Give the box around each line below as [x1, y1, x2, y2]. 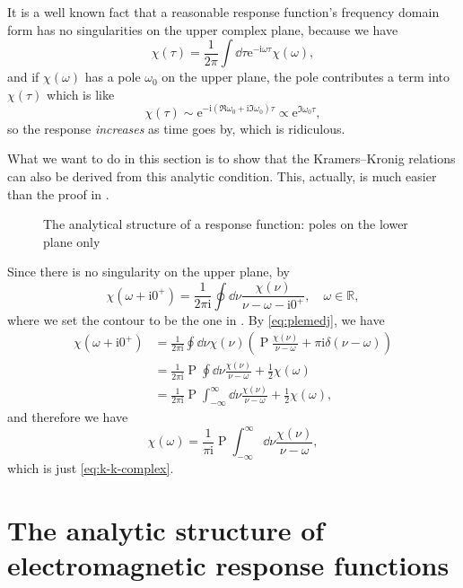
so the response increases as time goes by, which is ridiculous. [7, 118, 345, 137]
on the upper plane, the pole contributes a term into [162, 67, 450, 86]
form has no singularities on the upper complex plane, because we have [7, 20, 398, 39]
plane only [43, 232, 100, 250]
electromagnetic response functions [7, 546, 450, 583]
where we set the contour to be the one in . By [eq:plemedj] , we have [7, 310, 385, 329]
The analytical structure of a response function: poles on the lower [43, 215, 408, 233]
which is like [47, 84, 115, 103]
